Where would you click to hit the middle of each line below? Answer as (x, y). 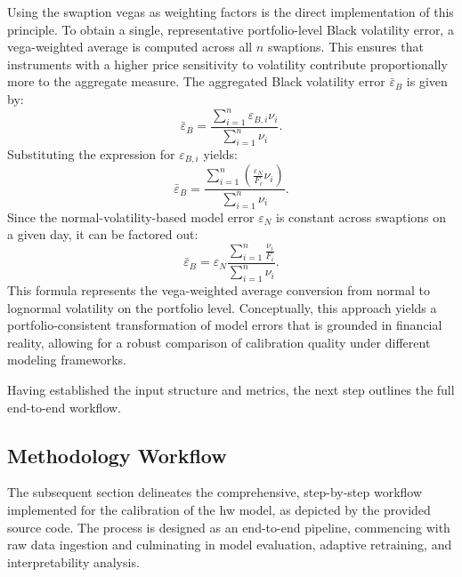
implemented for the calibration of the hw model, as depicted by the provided (219, 509)
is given (427, 81)
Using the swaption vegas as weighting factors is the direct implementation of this (231, 12)
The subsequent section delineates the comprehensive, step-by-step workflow (215, 492)
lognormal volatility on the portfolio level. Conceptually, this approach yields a (222, 307)
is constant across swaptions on (361, 216)
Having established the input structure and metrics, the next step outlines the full (231, 389)
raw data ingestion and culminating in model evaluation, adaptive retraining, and (230, 545)
